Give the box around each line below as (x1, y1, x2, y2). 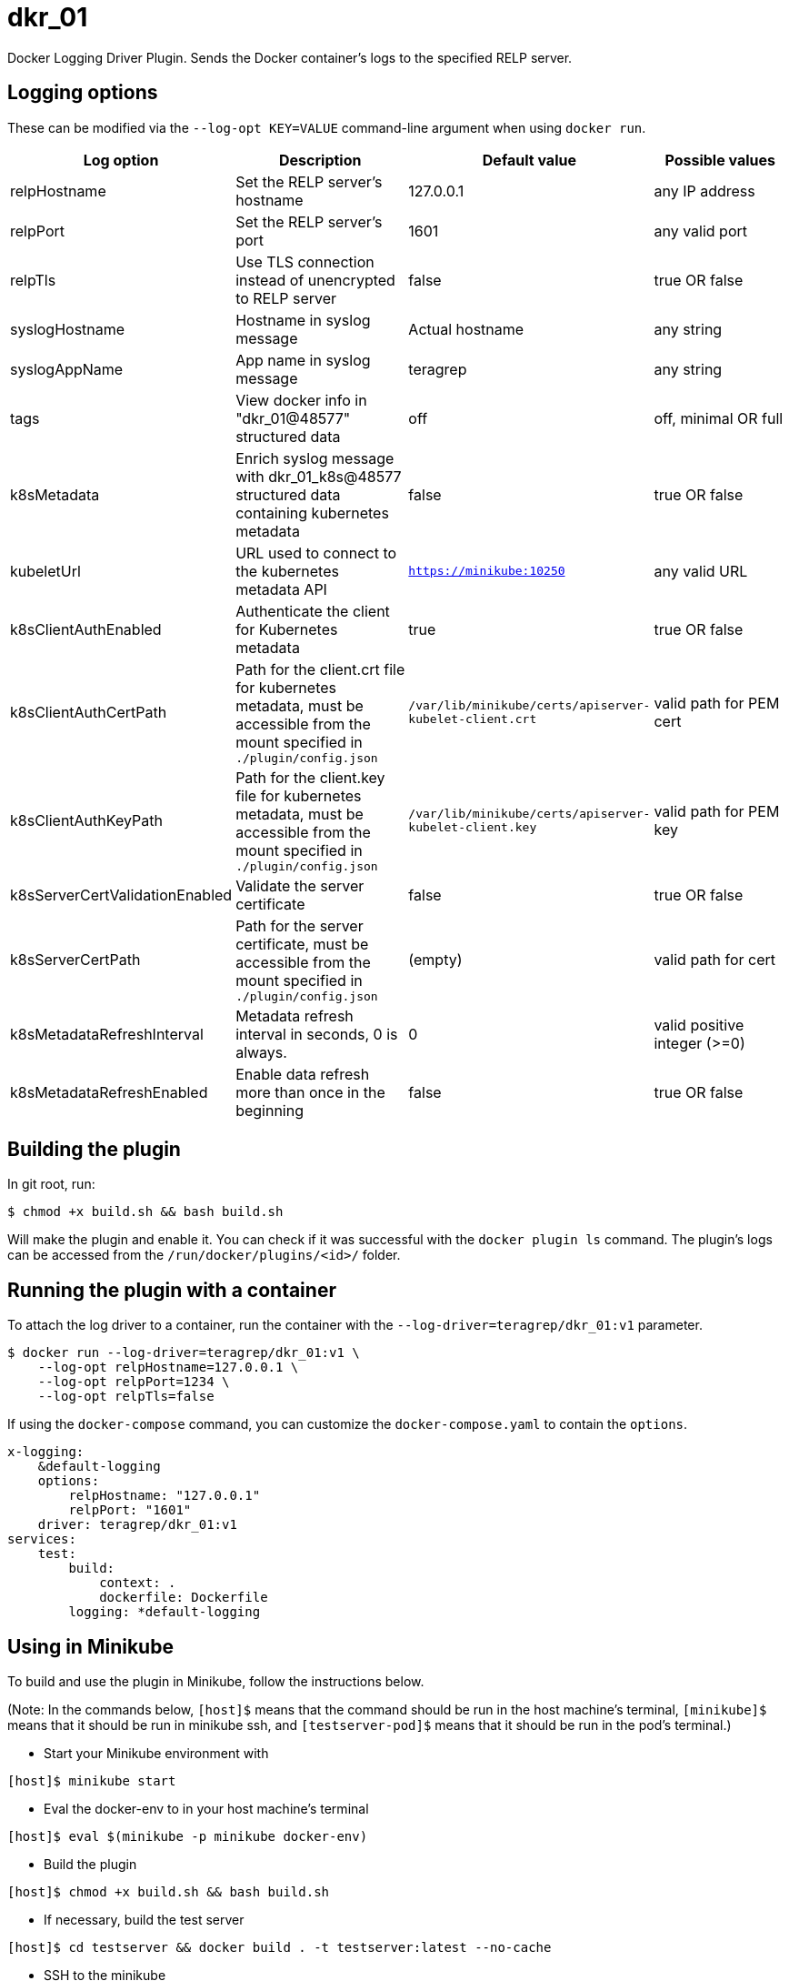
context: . (99, 1575, 176, 1591)
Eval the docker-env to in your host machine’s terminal (44, 1801, 369, 1817)
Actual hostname (408, 319, 524, 338)
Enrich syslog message (235, 448, 394, 468)
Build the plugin (44, 1856, 137, 1873)
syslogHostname (10, 319, 125, 338)
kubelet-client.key (408, 820, 537, 835)
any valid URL (654, 561, 748, 580)
